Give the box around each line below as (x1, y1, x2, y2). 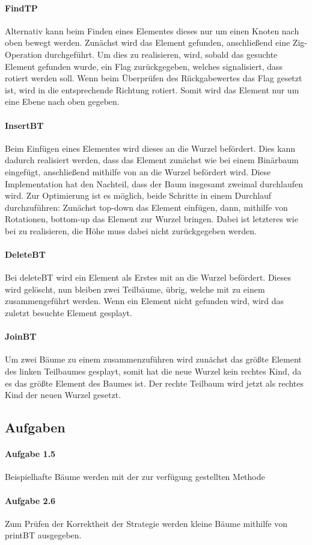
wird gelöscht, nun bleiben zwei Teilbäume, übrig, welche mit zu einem (5, 282, 265, 295)
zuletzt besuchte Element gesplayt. (5, 307, 132, 319)
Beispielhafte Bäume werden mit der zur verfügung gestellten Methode (5, 470, 265, 483)
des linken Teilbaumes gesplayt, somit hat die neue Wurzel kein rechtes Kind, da (5, 365, 302, 378)
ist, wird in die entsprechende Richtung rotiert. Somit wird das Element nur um (5, 83, 299, 96)
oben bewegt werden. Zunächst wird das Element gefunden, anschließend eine (5, 36, 290, 49)
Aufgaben (5, 418, 66, 437)
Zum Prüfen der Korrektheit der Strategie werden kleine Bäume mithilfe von (5, 517, 288, 529)
